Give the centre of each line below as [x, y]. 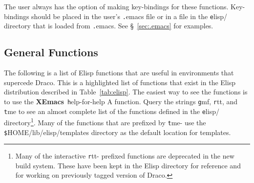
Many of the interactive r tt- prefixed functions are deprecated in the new [125, 156]
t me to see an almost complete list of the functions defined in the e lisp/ [112, 111]
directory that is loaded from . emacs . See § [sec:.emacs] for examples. [109, 26]
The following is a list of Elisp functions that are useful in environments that [119, 73]
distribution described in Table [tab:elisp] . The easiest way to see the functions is [126, 92]
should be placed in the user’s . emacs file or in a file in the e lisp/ [129, 16]
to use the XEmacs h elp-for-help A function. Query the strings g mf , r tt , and [121, 101]
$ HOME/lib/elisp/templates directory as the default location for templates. [117, 132]
